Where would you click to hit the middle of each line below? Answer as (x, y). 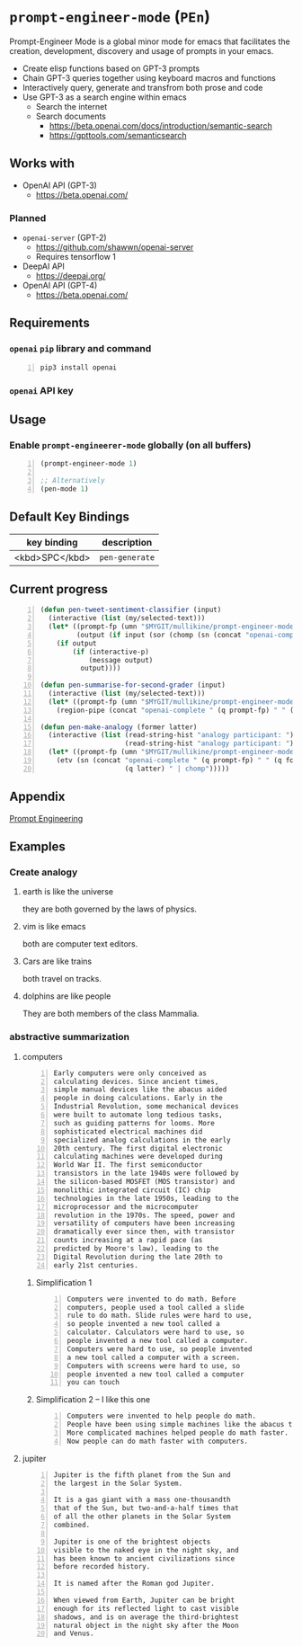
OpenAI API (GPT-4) (60, 286)
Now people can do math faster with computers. (158, 1441)
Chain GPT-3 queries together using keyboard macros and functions (149, 77)
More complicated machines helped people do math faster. (178, 1433)
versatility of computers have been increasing (144, 1223)
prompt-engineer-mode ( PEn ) (110, 17)
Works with (42, 164)
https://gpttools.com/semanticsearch (118, 135)
